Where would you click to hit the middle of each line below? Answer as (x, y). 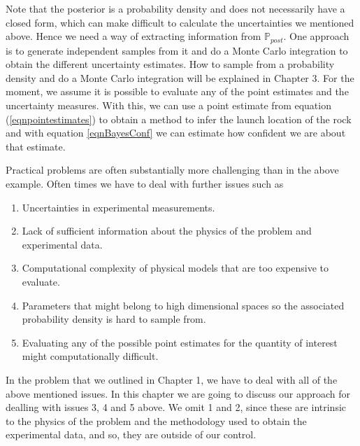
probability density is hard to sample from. (114, 319)
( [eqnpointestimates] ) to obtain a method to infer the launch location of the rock (179, 119)
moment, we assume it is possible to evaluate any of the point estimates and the (177, 91)
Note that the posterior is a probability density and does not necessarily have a (175, 8)
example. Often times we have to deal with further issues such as (145, 183)
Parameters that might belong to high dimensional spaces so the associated (183, 305)
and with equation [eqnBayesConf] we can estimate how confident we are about (176, 133)
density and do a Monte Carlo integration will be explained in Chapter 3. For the (180, 77)
